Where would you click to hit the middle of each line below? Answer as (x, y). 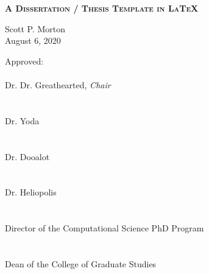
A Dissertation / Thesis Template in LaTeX (102, 8)
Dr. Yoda (22, 120)
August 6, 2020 (33, 40)
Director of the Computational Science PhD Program (104, 228)
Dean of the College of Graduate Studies (81, 263)
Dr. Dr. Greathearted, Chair (58, 84)
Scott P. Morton (35, 28)
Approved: (24, 61)
